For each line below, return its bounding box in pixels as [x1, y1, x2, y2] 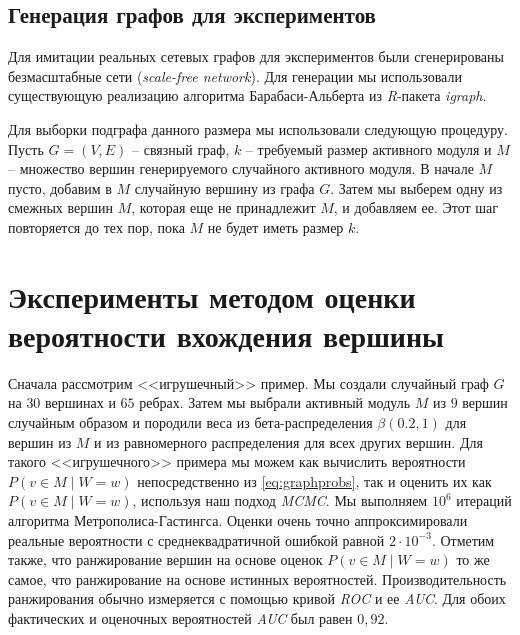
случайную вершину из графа [134, 177, 315, 198]
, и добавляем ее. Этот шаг [333, 197, 499, 218]
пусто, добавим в [8, 177, 112, 198]
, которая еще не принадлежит [131, 197, 316, 218]
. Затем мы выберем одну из [330, 177, 503, 198]
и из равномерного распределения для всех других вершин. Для [94, 431, 483, 452]
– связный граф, [132, 138, 230, 159]
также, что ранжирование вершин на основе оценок [8, 549, 323, 570]
